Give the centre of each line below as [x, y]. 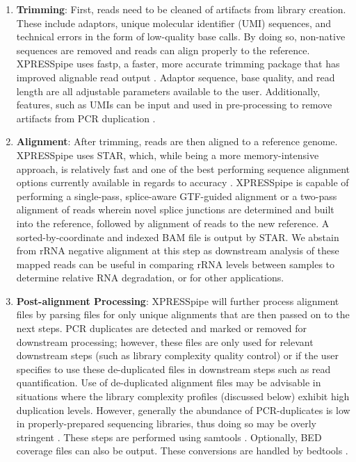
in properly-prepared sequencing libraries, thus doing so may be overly [166, 423]
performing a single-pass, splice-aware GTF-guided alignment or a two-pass [177, 196]
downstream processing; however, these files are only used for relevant [165, 341]
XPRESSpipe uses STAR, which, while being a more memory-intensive [168, 155]
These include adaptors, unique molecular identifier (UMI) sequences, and [174, 23]
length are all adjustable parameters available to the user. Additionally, [168, 91]
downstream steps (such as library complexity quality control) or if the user [177, 355]
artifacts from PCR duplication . [86, 118]
